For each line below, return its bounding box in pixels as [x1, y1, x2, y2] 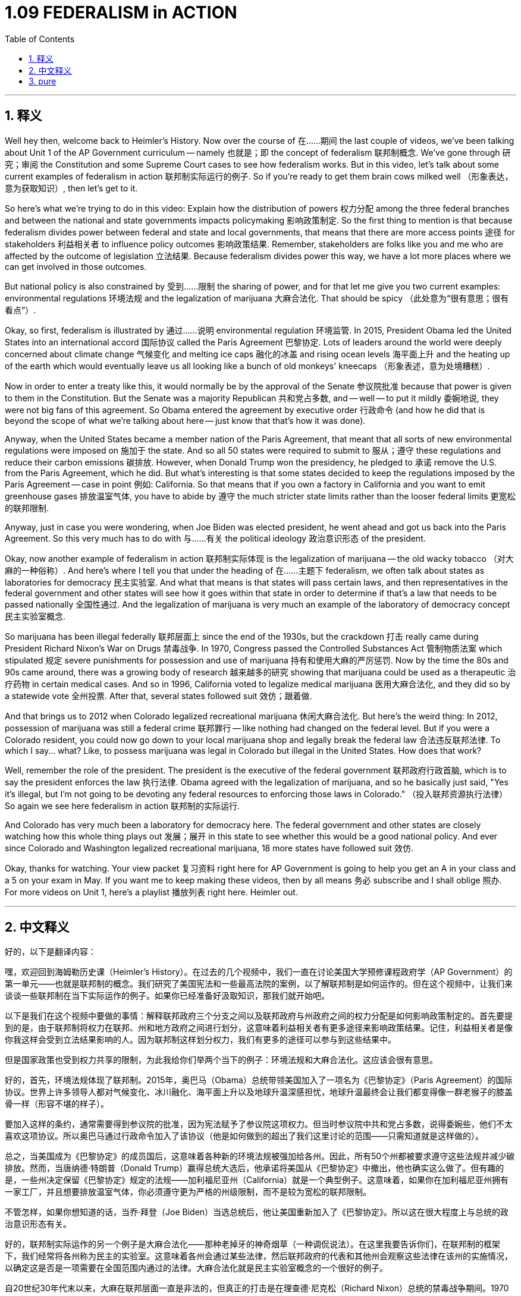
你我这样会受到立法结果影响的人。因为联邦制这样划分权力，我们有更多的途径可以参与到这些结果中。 [5, 1034, 396, 1045]
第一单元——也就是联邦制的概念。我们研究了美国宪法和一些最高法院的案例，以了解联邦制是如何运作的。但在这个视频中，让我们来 [5, 979, 513, 989]
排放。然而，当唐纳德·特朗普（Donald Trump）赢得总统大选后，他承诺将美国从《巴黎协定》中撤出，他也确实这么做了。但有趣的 [5, 1163, 504, 1174]
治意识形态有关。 [5, 1219, 71, 1229]
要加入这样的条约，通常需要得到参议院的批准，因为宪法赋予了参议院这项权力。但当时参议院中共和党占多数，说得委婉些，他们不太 [5, 1119, 513, 1130]
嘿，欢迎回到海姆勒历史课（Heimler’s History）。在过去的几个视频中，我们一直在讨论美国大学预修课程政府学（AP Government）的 [5, 967, 513, 977]
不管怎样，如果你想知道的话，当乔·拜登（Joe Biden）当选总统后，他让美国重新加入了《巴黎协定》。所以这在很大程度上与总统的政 [5, 1207, 509, 1218]
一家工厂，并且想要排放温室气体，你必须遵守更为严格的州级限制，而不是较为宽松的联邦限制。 [5, 1187, 371, 1197]
